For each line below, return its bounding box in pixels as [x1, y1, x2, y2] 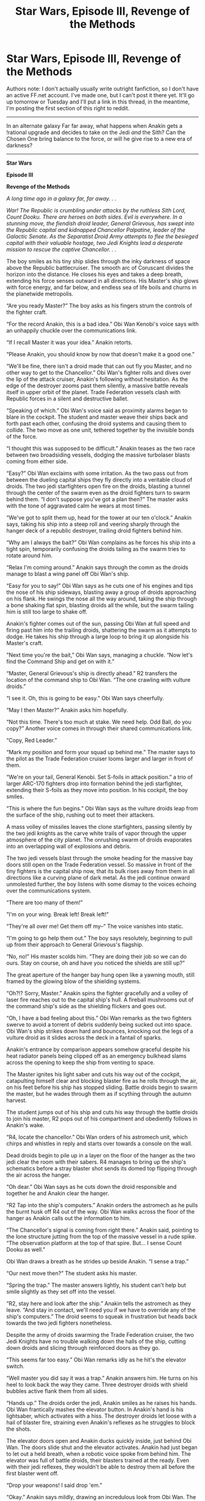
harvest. [6, 1096, 27, 1104]
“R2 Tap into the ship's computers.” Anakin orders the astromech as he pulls [6, 1201, 198, 1208]
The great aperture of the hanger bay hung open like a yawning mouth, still [6, 971, 195, 978]
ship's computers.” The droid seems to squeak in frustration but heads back [6, 1312, 198, 1320]
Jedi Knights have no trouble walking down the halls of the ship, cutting [6, 1338, 186, 1345]
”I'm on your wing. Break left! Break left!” [6, 910, 109, 918]
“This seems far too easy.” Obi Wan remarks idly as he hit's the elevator [6, 1356, 187, 1363]
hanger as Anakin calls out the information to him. [6, 1214, 131, 1222]
